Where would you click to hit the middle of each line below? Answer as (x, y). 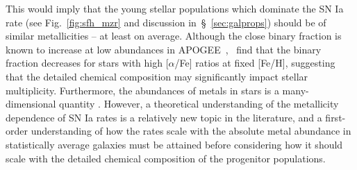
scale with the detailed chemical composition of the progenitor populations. (166, 158)
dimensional (31, 104)
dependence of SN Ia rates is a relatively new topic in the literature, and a (164, 117)
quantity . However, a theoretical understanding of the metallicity (199, 104)
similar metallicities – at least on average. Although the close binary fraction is (174, 36)
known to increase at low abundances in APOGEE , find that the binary (164, 49)
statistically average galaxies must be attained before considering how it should (174, 144)
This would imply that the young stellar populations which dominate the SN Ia (175, 8)
